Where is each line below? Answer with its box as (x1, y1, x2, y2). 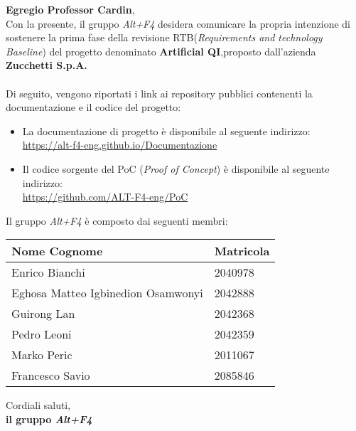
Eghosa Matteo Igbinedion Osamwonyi (11, 284, 203, 302)
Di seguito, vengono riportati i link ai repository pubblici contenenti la (6, 85, 313, 100)
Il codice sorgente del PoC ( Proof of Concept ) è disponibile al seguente (22, 161, 330, 176)
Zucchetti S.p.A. (6, 58, 87, 73)
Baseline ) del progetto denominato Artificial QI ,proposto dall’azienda (6, 43, 316, 58)
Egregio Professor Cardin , (6, 2, 135, 16)
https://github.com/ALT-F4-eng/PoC (22, 189, 188, 204)
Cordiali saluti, (6, 398, 71, 413)
